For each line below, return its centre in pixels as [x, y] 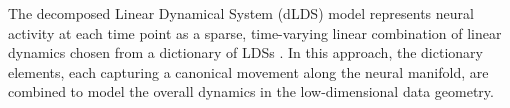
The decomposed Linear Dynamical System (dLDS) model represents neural [241, 13]
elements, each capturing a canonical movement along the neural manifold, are [248, 71]
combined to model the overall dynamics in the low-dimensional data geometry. [251, 91]
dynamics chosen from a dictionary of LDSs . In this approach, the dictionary [245, 52]
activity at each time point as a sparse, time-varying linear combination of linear [255, 32]
